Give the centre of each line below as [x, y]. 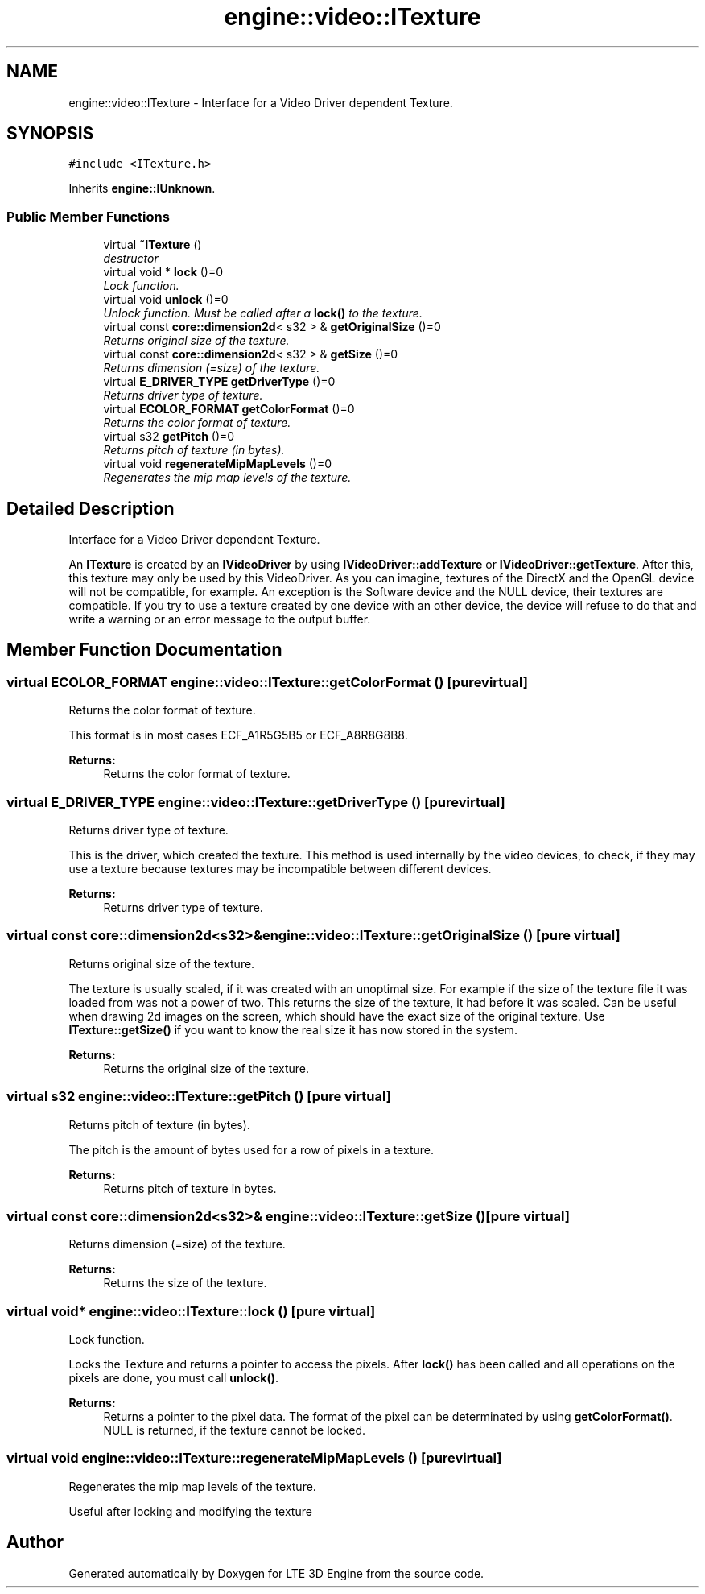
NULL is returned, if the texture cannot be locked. [235, 1430]
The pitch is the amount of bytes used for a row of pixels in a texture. [251, 1149]
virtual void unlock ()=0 [166, 300]
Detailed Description [91, 508]
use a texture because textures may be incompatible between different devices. [280, 869]
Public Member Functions [88, 216]
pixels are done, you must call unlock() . [174, 1378]
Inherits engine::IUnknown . [142, 188]
